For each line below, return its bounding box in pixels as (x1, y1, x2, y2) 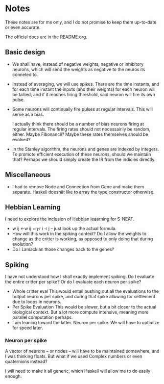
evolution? (12, 241, 33, 247)
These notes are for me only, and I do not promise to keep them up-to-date (5, 19, 157, 25)
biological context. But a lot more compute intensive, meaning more (12, 309, 149, 315)
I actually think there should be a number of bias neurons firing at (12, 121, 144, 127)
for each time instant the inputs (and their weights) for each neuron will (12, 86, 156, 92)
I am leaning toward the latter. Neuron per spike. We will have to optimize (12, 320, 160, 326)
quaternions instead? (5, 358, 47, 364)
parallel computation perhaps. (12, 314, 73, 320)
